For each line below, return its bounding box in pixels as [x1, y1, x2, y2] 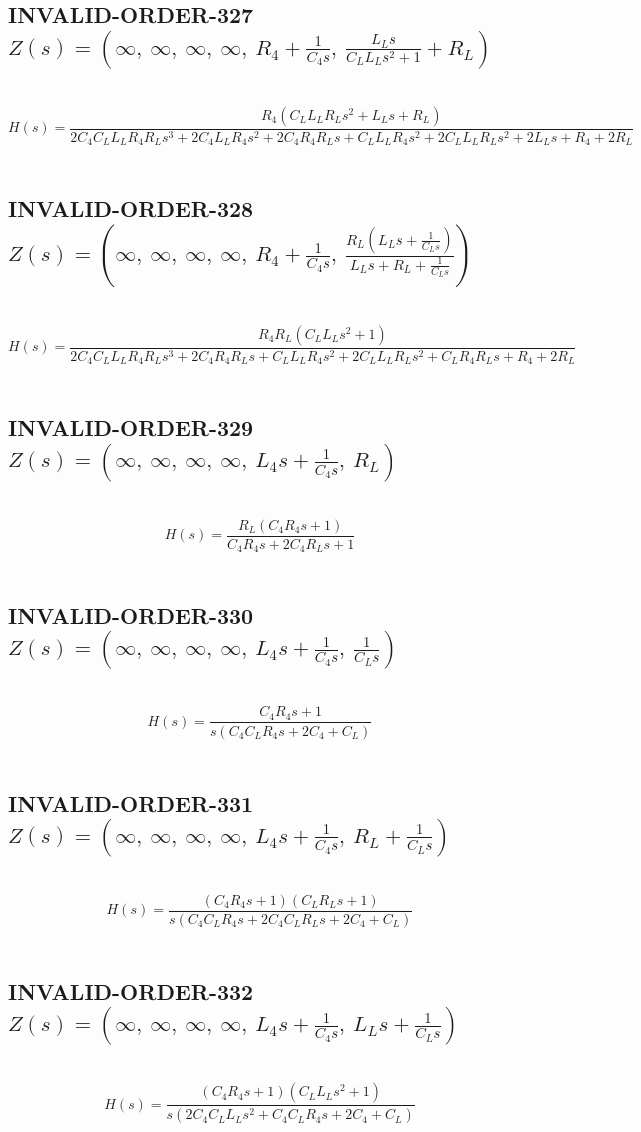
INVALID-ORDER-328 [8, 193, 254, 224]
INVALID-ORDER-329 [8, 412, 254, 443]
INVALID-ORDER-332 [8, 975, 254, 1006]
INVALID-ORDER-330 [8, 600, 254, 631]
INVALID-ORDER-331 [8, 787, 254, 818]
